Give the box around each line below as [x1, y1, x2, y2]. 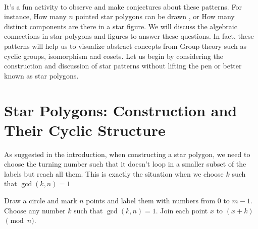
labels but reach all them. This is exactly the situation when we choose [4, 168, 224, 179]
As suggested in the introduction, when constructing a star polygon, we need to [4, 148, 250, 159]
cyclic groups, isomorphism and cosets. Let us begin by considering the [4, 50, 224, 61]
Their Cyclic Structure [4, 119, 166, 140]
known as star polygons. [4, 70, 79, 81]
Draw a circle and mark [4, 195, 77, 206]
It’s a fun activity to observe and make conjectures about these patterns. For [4, 1, 242, 12]
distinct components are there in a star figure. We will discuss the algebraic [4, 21, 237, 31]
